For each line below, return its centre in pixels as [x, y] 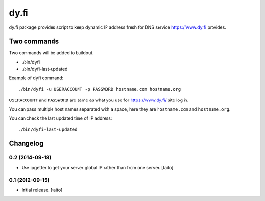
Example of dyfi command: [36, 78]
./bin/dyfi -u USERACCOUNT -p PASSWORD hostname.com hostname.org [99, 89]
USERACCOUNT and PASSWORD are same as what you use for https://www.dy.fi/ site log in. [99, 100]
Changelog [26, 143]
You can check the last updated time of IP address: [61, 118]
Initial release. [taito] [42, 190]
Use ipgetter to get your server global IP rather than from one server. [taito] [97, 167]
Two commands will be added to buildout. [51, 53]
